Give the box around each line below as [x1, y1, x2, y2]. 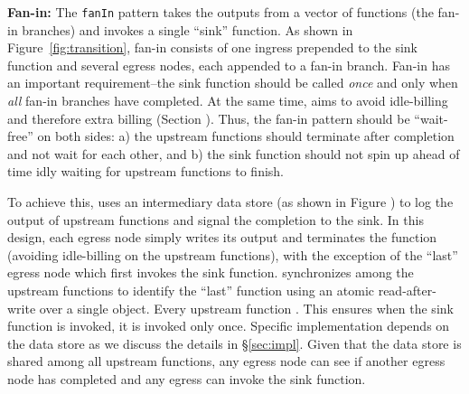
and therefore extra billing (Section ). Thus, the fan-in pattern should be [7, 108, 410, 127]
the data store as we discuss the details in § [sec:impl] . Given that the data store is [7, 333, 462, 352]
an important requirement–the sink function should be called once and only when [7, 73, 458, 92]
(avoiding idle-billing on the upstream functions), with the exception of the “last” [7, 245, 458, 264]
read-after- [378, 280, 436, 299]
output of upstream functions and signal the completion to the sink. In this [7, 210, 424, 229]
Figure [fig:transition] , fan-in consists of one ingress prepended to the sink [7, 38, 418, 57]
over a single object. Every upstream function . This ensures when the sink [39, 298, 454, 317]
